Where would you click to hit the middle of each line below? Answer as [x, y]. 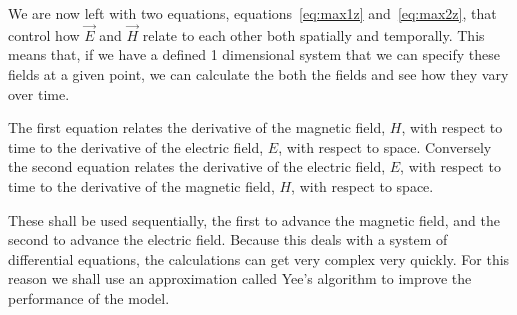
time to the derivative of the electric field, [136, 146]
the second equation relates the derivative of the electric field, [197, 166]
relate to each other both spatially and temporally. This [313, 34]
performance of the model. [89, 297]
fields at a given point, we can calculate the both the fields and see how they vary [258, 74]
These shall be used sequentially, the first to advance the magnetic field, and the [254, 219]
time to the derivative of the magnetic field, [141, 185]
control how [44, 34]
